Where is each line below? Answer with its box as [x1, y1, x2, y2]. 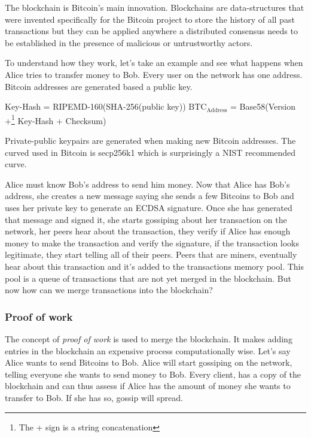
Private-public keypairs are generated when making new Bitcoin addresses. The [5, 134, 296, 146]
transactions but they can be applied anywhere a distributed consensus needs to [5, 25, 298, 37]
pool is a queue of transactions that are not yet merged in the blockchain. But [5, 272, 291, 284]
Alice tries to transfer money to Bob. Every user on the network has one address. [5, 68, 303, 80]
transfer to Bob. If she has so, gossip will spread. [5, 391, 183, 403]
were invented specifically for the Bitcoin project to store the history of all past [5, 13, 295, 25]
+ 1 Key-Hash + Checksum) [5, 112, 106, 126]
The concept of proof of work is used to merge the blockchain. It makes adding [5, 332, 292, 345]
